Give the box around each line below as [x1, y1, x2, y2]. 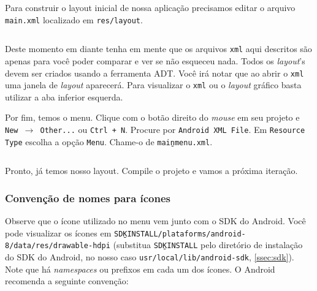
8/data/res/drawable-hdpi [5, 241, 110, 251]
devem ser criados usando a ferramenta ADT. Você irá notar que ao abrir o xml [5, 66, 304, 79]
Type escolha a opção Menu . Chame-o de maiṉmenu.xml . [5, 135, 213, 148]
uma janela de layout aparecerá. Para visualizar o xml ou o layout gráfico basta [5, 78, 302, 91]
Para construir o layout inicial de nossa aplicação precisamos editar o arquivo [5, 1, 296, 13]
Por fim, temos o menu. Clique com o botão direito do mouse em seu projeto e [5, 111, 300, 124]
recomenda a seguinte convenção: [5, 274, 129, 287]
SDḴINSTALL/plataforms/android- [113, 229, 246, 238]
